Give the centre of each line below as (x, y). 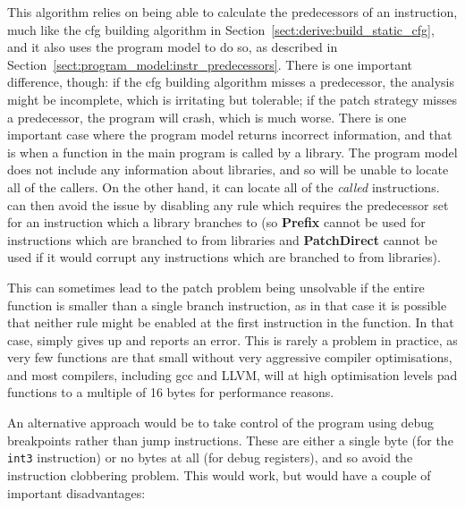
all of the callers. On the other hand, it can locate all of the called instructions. (224, 186)
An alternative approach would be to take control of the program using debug (221, 423)
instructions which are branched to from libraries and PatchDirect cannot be (222, 239)
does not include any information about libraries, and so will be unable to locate (228, 169)
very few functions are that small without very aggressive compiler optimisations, (230, 357)
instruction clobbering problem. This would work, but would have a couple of (219, 474)
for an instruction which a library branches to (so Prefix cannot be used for (216, 222)
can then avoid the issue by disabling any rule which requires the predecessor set (228, 204)
